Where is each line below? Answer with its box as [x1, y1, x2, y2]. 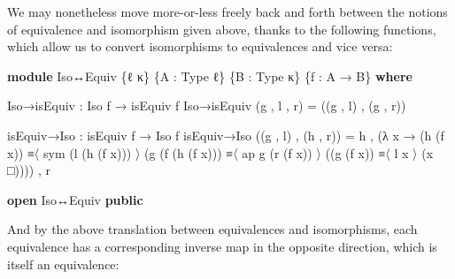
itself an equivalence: [7, 254, 120, 273]
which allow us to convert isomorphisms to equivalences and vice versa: [7, 37, 393, 56]
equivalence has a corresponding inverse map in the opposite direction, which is [7, 237, 437, 255]
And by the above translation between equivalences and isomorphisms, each [7, 220, 418, 238]
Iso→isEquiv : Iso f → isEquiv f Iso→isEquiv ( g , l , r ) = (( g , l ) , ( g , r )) [7, 96, 406, 115]
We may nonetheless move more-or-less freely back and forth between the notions [7, 3, 448, 20]
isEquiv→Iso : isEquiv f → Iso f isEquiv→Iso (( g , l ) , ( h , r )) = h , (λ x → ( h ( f [7, 125, 444, 144]
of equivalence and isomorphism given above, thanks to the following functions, [7, 19, 436, 38]
